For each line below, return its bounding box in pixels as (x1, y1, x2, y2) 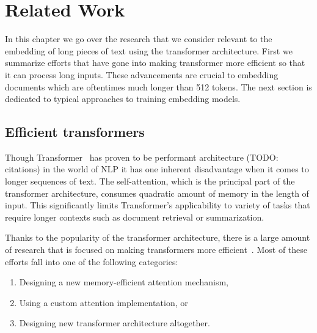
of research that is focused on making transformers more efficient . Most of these (5, 243, 307, 256)
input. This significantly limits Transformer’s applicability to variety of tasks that (5, 199, 310, 211)
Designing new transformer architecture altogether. (19, 317, 210, 329)
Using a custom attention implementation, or (19, 296, 188, 309)
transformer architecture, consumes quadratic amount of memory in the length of (5, 186, 309, 199)
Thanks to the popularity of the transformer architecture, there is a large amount (5, 231, 310, 244)
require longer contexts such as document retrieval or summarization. (5, 210, 264, 223)
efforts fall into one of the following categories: (5, 255, 178, 268)
